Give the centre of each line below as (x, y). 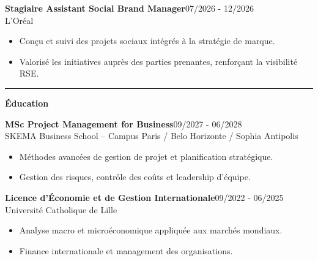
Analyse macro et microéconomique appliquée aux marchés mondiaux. (151, 230)
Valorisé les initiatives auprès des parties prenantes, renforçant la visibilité (158, 61)
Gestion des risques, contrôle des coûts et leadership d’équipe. (135, 177)
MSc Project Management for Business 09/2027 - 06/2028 (124, 123)
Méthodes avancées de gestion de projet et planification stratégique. (146, 156)
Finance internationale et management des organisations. (126, 250)
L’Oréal (19, 20)
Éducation (27, 103)
